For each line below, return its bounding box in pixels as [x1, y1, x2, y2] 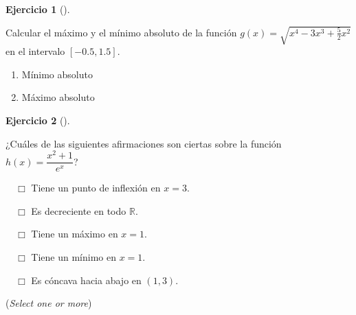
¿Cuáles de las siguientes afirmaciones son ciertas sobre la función [5, 136, 282, 150]
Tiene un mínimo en [31, 250, 116, 264]
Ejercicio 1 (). [5, 2, 70, 16]
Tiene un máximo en [31, 226, 118, 241]
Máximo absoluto [21, 90, 95, 104]
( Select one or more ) [5, 296, 92, 310]
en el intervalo [5, 44, 65, 58]
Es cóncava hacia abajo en [31, 272, 142, 287]
